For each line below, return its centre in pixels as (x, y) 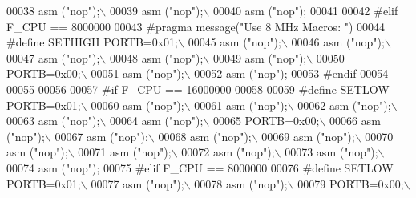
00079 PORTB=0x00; (351, 183)
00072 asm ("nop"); (228, 152)
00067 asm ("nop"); (101, 136)
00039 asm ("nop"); (156, 10)
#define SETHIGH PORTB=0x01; (93, 42)
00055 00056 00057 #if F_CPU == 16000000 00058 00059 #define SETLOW (198, 89)
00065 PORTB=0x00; (266, 121)
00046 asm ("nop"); (338, 42)
